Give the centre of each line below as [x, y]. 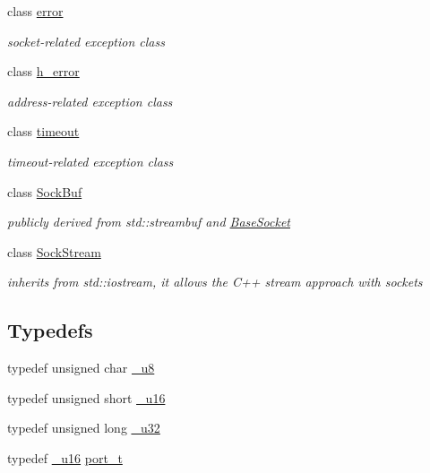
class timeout [43, 131]
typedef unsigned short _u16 [86, 397]
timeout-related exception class [90, 161]
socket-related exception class [86, 41]
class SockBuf [45, 191]
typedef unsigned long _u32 [84, 428]
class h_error [43, 71]
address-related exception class [90, 101]
